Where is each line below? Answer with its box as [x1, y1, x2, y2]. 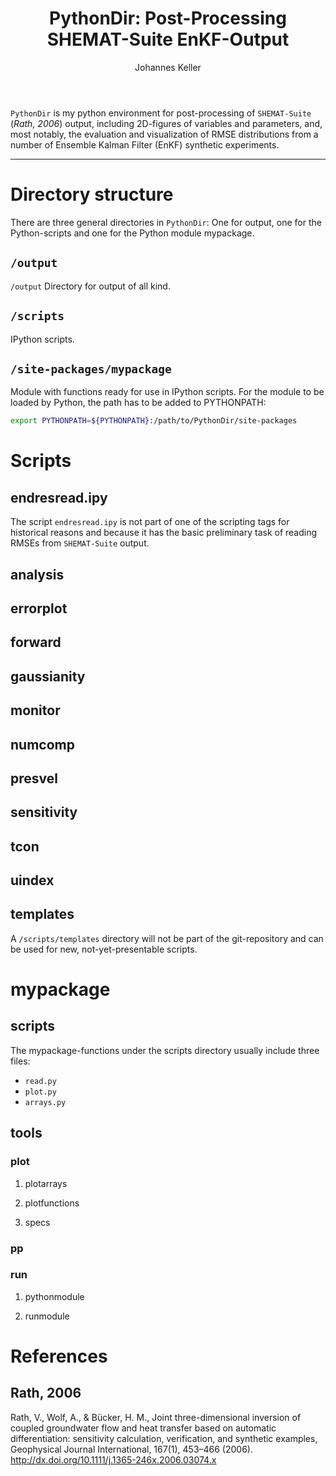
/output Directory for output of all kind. [10, 280, 171, 292]
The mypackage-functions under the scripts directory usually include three [10, 1044, 320, 1056]
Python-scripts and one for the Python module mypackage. [10, 227, 255, 239]
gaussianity [10, 668, 86, 685]
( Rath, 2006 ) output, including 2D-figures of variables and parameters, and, [10, 117, 323, 129]
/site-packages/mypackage [10, 362, 172, 376]
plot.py [24, 1087, 57, 1097]
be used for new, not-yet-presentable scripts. [10, 943, 198, 955]
